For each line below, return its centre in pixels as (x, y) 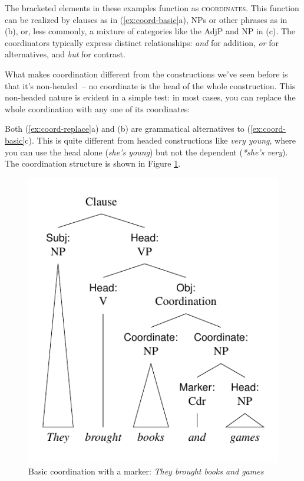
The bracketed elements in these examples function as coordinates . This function (152, 8)
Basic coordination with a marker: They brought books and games (146, 471)
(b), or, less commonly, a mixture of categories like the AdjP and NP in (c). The (150, 31)
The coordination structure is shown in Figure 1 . (93, 163)
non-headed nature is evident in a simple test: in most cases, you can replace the (150, 97)
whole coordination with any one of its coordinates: (98, 108)
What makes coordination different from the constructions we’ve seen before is (146, 74)
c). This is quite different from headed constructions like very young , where (160, 140)
